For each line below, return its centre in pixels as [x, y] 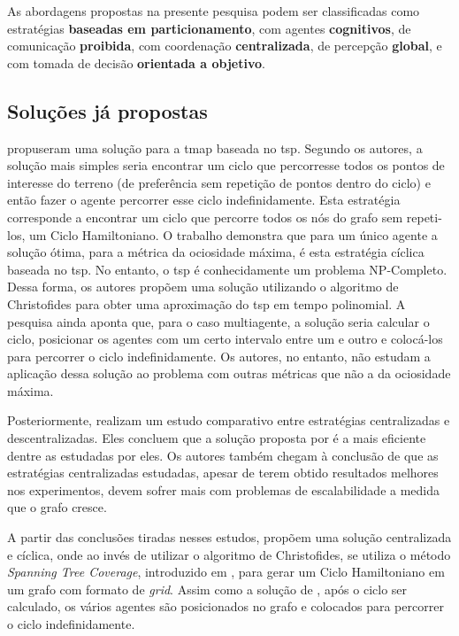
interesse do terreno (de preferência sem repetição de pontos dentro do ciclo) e [219, 182]
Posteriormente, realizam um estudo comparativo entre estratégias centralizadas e [229, 420]
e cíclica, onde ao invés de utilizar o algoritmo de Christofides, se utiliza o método [229, 554]
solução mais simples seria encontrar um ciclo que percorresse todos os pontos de [226, 165]
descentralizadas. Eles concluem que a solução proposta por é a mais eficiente [217, 438]
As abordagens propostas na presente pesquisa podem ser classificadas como [214, 11]
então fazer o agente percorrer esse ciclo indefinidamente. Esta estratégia [204, 200]
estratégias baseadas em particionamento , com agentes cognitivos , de [209, 28]
